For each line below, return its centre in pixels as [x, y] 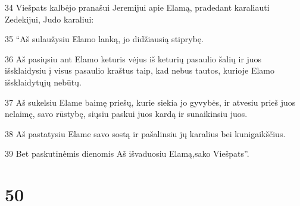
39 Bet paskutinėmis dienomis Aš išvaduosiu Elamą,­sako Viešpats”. [127, 153]
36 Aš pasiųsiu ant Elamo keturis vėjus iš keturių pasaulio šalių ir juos [133, 58]
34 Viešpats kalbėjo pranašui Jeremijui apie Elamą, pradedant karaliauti [137, 7]
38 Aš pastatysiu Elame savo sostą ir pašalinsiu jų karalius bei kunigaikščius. [145, 133]
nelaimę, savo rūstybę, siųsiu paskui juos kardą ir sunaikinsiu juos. [126, 114]
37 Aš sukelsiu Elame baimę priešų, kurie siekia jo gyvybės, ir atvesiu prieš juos [150, 102]
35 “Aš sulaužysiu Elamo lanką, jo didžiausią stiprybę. [104, 39]
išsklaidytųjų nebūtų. [43, 82]
